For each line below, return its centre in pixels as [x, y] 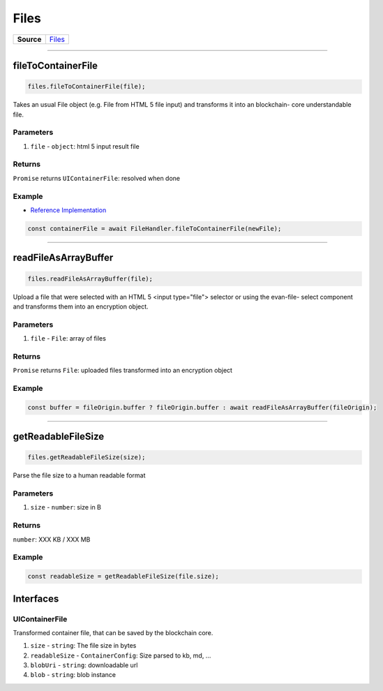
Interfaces [36, 599]
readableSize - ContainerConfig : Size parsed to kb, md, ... [121, 655]
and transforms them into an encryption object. [81, 306]
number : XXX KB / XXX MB [52, 539]
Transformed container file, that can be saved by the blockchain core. [113, 632]
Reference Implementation [68, 210]
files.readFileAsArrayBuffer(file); [90, 278]
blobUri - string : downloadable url [84, 665]
